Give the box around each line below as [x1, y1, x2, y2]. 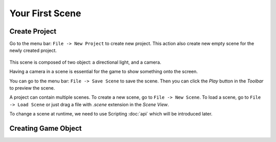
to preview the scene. [9, 85, 55, 91]
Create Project [9, 27, 57, 36]
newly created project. [9, 47, 57, 53]
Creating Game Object [9, 124, 82, 132]
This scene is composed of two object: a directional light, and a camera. [9, 59, 162, 65]
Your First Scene [9, 8, 81, 19]
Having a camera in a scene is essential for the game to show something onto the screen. [9, 69, 198, 75]
